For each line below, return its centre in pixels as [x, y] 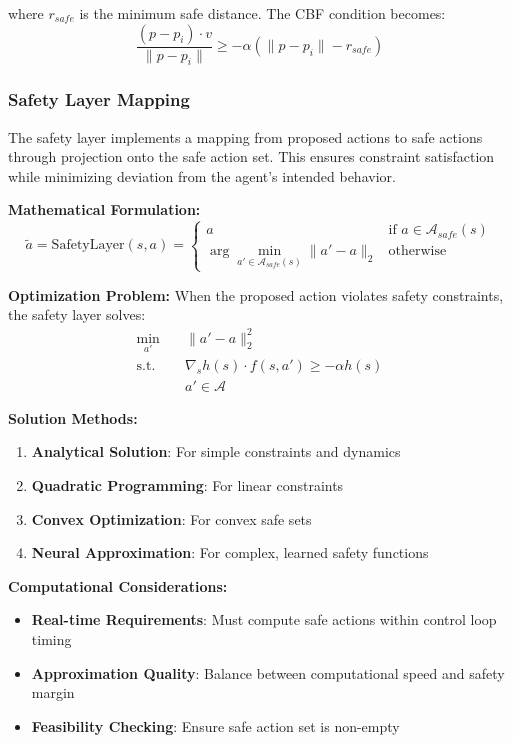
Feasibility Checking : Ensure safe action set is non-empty [215, 725]
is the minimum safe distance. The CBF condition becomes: [262, 13]
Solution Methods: [73, 417]
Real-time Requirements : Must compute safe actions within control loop [264, 619]
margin [53, 692]
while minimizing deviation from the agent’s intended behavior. [202, 175]
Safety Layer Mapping [99, 99]
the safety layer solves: [77, 314]
